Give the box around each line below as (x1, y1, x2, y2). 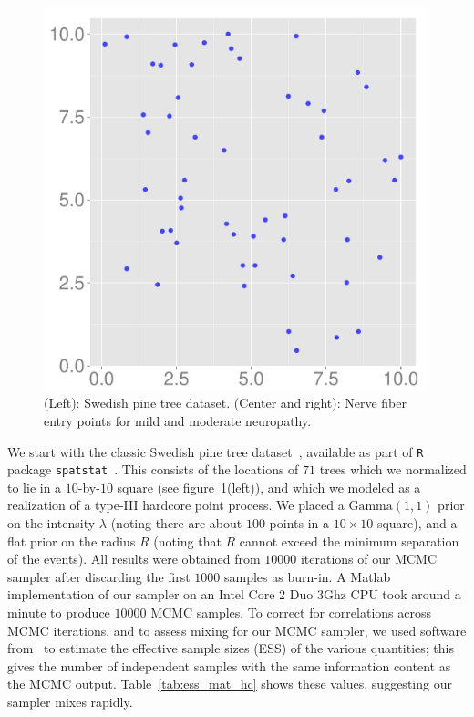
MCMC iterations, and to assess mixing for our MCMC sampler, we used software (7, 620, 467, 639)
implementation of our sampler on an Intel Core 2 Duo (7, 585, 314, 604)
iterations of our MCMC (300, 549, 438, 568)
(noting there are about (110, 514, 242, 533)
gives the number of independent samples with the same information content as (7, 656, 451, 675)
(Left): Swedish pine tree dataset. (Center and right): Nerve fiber (44, 393, 407, 412)
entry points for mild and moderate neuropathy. (44, 410, 312, 430)
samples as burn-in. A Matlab (224, 566, 391, 586)
